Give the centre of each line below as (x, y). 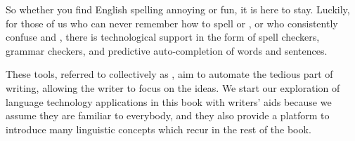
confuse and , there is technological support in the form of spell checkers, (163, 37)
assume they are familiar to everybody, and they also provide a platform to (168, 115)
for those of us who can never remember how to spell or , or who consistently (172, 23)
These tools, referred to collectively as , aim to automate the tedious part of (169, 74)
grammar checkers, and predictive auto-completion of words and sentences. (167, 50)
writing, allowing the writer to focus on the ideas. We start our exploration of (173, 87)
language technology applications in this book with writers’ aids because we (169, 101)
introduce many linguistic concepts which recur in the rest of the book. (159, 129)
